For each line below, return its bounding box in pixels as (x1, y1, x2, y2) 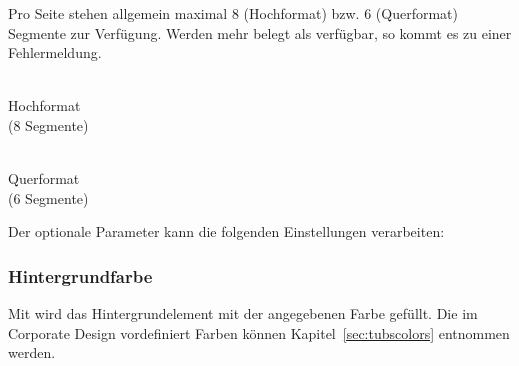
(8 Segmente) (8, 114, 89, 135)
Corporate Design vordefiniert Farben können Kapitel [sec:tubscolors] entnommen (8, 322, 510, 343)
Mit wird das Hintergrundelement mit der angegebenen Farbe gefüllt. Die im (8, 303, 478, 324)
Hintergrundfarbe (8, 263, 153, 288)
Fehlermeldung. (8, 42, 102, 63)
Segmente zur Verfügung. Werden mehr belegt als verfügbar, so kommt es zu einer (8, 22, 512, 43)
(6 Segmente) (8, 187, 89, 208)
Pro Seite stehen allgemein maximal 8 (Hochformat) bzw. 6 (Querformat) (8, 3, 458, 23)
